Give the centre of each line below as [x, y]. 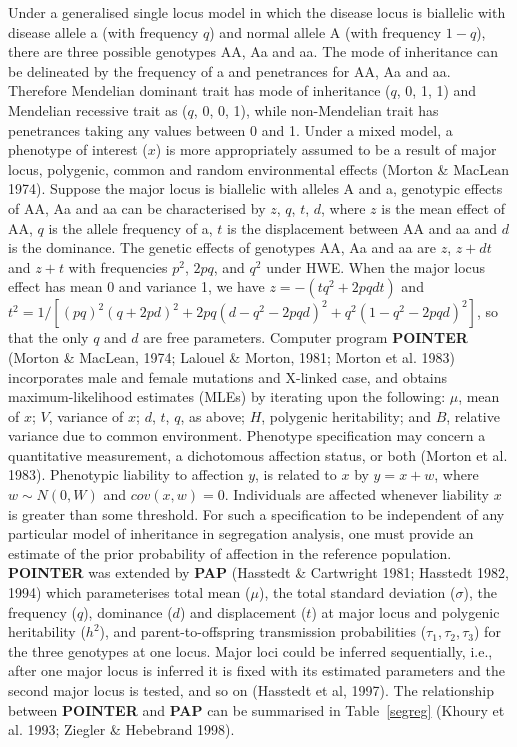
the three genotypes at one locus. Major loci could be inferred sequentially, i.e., [250, 650]
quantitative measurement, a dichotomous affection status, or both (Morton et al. [258, 454]
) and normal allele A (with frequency [325, 31]
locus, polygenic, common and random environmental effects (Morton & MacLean [258, 168]
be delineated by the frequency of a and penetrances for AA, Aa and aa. [229, 70]
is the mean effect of [443, 207]
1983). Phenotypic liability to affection [126, 474]
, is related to [296, 474]
